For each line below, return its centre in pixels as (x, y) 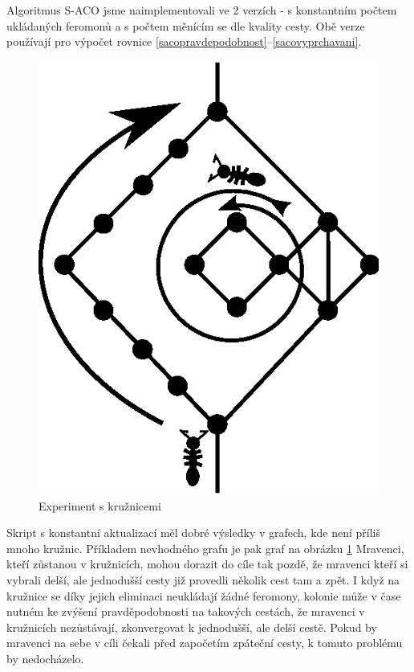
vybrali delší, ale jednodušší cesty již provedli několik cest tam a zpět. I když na (203, 580)
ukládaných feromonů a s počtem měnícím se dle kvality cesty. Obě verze (186, 25)
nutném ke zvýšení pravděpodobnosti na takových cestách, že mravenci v (186, 611)
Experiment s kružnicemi (100, 505)
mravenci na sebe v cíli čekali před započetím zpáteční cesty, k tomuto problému (205, 643)
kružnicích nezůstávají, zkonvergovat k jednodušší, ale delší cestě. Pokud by (192, 627)
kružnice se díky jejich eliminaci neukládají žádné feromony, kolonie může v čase (204, 595)
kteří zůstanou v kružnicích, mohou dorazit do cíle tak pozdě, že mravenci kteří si (207, 564)
